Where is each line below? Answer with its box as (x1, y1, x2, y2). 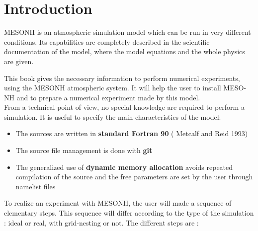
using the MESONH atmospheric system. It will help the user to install (4, 82, 221, 93)
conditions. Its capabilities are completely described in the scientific (4, 36, 210, 47)
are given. (4, 56, 34, 66)
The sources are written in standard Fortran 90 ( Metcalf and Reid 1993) (15, 128, 248, 139)
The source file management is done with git (15, 145, 153, 155)
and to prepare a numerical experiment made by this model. (16, 92, 200, 102)
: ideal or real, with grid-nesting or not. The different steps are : (4, 217, 199, 228)
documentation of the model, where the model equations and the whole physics (4, 46, 245, 57)
